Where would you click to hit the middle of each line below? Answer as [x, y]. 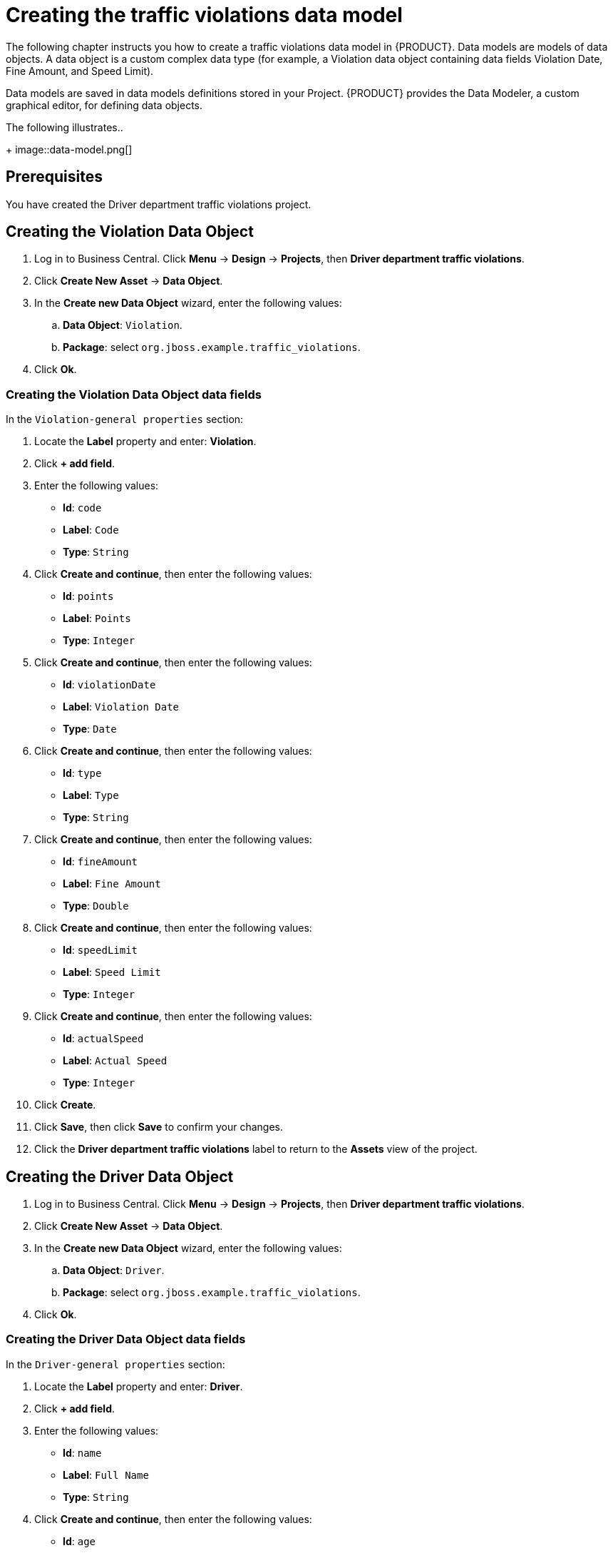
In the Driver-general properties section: [115, 1364]
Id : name [82, 1452]
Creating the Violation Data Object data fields [134, 394]
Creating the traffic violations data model [204, 15]
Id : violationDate [109, 685]
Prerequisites [54, 177]
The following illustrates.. [65, 127]
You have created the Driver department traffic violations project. [159, 204]
